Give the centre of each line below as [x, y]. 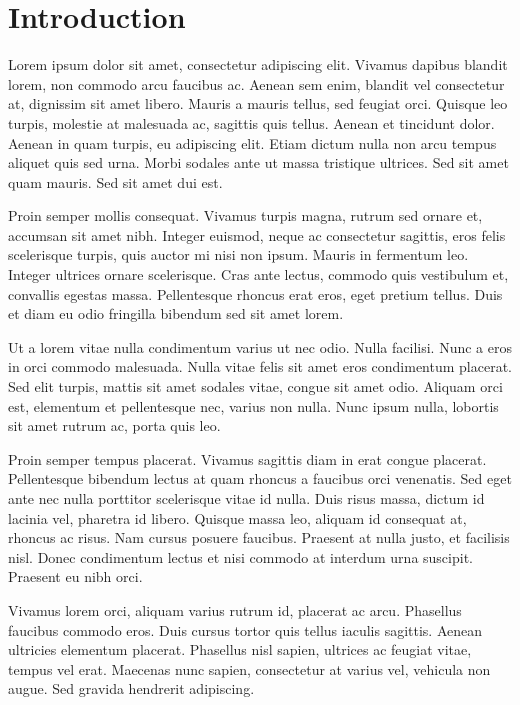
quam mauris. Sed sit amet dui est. [115, 181]
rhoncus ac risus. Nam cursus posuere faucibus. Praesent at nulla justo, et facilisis [259, 537]
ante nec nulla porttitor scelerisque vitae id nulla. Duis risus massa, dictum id [246, 498]
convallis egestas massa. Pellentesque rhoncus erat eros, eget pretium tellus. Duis [255, 293]
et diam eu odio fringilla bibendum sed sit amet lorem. [176, 313]
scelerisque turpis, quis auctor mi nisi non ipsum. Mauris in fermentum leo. [238, 254]
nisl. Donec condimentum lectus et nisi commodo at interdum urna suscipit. [240, 556]
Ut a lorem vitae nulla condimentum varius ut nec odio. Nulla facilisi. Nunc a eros [260, 346]
